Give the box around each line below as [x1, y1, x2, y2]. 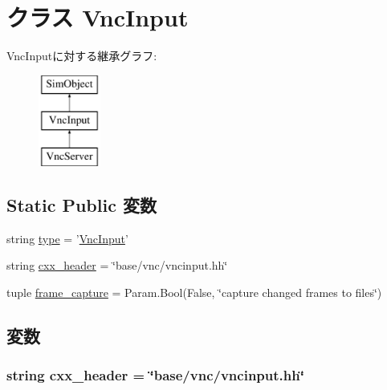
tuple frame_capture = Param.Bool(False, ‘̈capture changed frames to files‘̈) [6, 284, 382, 301]
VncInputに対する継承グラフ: [6, 47, 157, 64]
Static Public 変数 [6, 193, 157, 217]
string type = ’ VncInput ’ [6, 230, 128, 246]
